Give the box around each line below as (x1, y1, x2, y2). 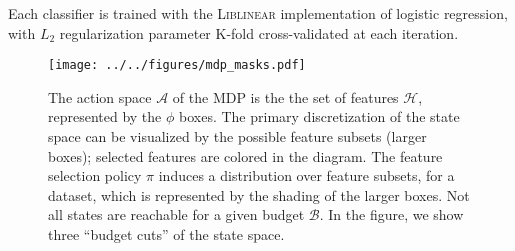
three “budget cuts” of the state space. (48, 224, 285, 244)
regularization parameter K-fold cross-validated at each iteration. (59, 22, 459, 43)
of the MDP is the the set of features (172, 86, 399, 107)
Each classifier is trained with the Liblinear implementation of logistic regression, (8, 3, 508, 23)
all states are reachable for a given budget (48, 204, 305, 225)
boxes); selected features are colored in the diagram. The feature (48, 145, 443, 166)
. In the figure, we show (319, 204, 464, 225)
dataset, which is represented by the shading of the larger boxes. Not (48, 184, 470, 205)
